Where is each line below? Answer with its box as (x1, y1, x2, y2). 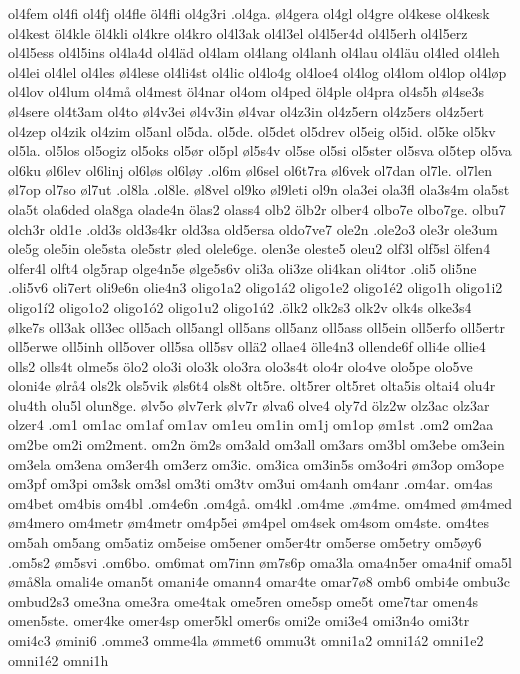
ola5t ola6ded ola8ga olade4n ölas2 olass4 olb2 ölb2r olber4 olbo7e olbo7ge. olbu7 (8, 198, 506, 219)
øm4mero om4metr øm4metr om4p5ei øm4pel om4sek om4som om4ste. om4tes (8, 512, 489, 533)
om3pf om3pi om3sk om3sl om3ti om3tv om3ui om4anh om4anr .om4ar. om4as (8, 473, 493, 494)
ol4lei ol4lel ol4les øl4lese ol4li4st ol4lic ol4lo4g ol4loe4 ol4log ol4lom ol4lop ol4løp (8, 61, 507, 82)
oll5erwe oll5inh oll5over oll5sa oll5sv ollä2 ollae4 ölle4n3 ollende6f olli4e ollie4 (8, 336, 486, 357)
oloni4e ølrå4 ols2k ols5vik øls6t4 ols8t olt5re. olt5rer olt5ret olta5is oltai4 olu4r (8, 375, 496, 396)
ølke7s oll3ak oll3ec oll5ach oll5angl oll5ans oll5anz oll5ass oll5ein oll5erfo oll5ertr (8, 316, 506, 337)
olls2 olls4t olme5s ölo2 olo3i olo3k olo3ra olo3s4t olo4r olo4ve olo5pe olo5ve (8, 355, 473, 376)
